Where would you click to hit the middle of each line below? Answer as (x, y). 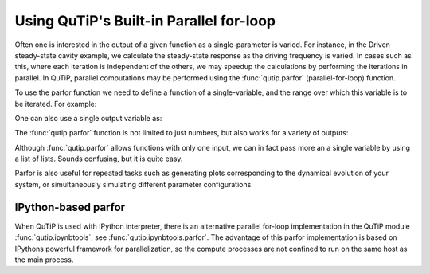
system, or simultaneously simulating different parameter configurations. (134, 184)
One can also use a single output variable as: (88, 118)
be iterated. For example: (56, 104)
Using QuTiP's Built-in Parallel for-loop (145, 21)
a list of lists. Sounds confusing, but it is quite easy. (99, 159)
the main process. (44, 260)
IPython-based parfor (70, 207)
